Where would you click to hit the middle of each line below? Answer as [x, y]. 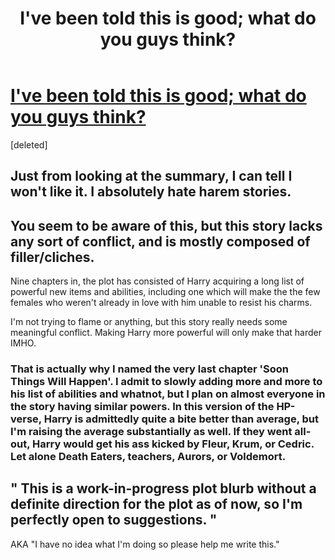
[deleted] [29, 144]
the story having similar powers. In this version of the [142, 407]
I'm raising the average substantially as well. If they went [151, 432]
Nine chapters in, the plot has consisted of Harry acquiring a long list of [157, 281]
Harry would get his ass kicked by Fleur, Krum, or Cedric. [173, 444]
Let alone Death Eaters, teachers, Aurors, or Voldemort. [148, 457]
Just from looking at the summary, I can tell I [151, 176]
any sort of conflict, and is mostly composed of [160, 241]
